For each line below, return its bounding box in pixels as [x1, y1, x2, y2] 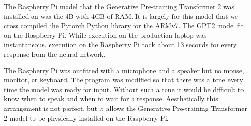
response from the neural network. [4, 48, 106, 59]
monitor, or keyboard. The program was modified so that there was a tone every [4, 75, 243, 85]
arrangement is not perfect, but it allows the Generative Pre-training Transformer [4, 103, 248, 113]
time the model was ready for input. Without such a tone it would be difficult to [4, 84, 244, 94]
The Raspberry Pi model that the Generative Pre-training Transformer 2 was [4, 1, 234, 11]
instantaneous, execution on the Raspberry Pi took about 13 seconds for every [4, 39, 237, 49]
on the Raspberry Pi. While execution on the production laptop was [4, 30, 207, 40]
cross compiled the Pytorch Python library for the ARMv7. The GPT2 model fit [4, 20, 244, 31]
